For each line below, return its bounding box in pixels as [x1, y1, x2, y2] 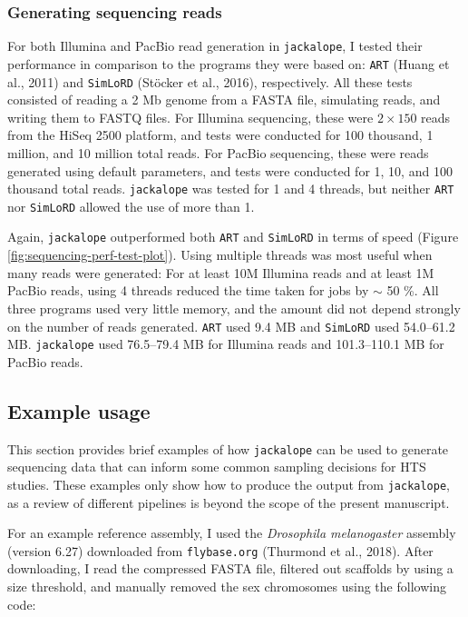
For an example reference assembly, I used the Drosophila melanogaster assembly [7, 523, 456, 542]
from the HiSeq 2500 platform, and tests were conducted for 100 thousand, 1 [7, 125, 434, 144]
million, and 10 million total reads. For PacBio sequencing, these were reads [7, 143, 429, 162]
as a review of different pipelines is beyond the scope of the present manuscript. [7, 493, 450, 512]
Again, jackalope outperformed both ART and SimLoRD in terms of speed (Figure [7, 227, 459, 246]
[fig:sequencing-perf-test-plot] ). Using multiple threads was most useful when [7, 245, 433, 264]
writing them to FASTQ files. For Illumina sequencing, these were [7, 107, 374, 126]
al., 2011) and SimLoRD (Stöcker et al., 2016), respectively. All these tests [7, 72, 413, 91]
